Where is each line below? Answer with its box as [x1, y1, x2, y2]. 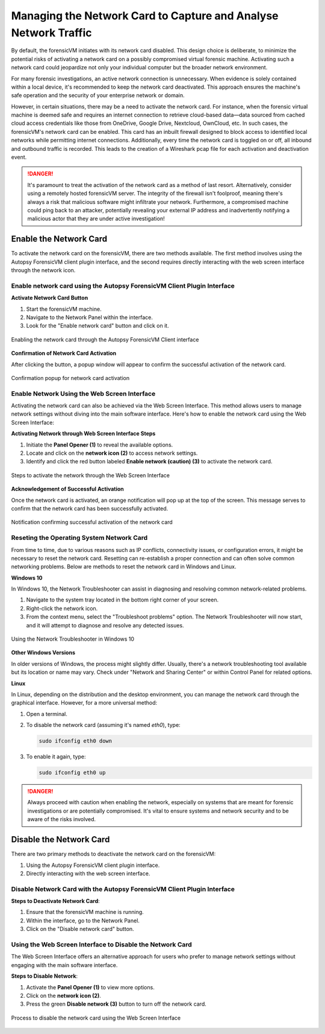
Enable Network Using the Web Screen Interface [11, 389, 156, 398]
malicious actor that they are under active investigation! [27, 215, 165, 223]
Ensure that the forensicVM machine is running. [26, 909, 144, 916]
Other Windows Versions [11, 649, 75, 656]
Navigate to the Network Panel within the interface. [26, 314, 153, 321]
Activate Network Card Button [11, 294, 88, 302]
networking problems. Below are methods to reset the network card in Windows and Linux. [11, 563, 237, 570]
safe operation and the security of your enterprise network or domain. [11, 92, 185, 99]
